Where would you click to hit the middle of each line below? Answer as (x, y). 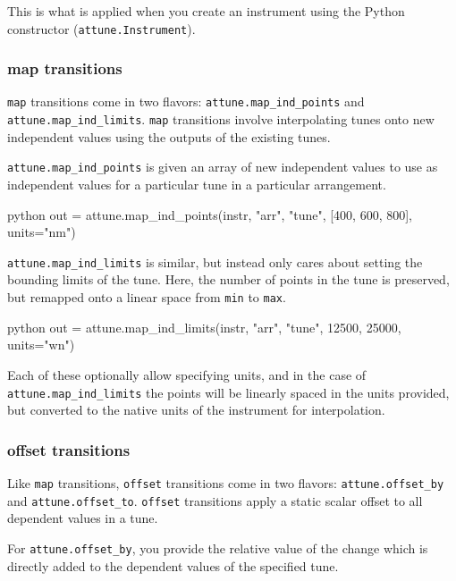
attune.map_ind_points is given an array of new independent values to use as (223, 167)
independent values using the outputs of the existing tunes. (169, 136)
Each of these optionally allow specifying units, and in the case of (187, 374)
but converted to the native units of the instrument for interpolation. (196, 410)
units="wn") (41, 345)
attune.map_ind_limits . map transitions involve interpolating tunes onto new (221, 119)
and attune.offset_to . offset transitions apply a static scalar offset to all (215, 500)
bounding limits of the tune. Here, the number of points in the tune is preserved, (228, 279)
